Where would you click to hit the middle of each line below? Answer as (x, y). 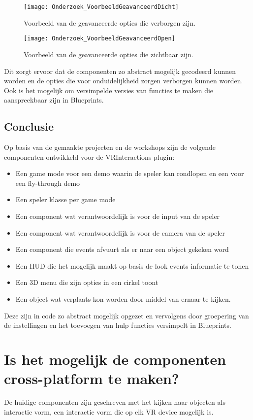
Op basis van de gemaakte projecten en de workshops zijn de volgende (110, 147)
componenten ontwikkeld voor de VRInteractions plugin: (89, 157)
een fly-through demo (48, 183)
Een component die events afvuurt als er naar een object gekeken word (122, 249)
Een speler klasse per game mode (65, 199)
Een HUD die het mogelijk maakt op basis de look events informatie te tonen (132, 265)
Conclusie (29, 126)
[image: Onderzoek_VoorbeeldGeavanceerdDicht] (101, 7)
